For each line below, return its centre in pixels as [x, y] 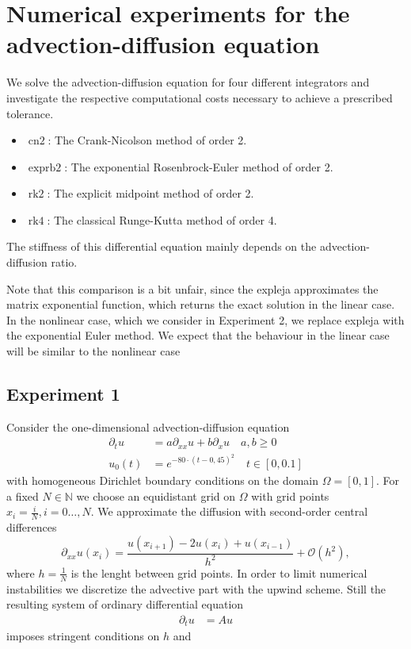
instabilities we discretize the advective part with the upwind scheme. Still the [196, 588]
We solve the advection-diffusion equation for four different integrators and [188, 82]
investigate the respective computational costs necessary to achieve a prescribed [200, 97]
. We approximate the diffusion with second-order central [229, 511]
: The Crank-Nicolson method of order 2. [147, 140]
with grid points [290, 495]
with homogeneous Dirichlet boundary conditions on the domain [163, 480]
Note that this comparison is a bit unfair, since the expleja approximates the [192, 288]
